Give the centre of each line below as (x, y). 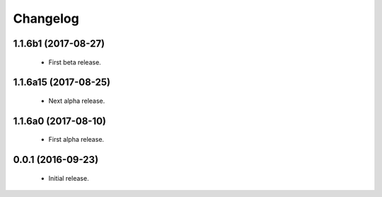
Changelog (46, 18)
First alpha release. (76, 140)
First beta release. (75, 62)
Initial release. (69, 178)
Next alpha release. (77, 101)
